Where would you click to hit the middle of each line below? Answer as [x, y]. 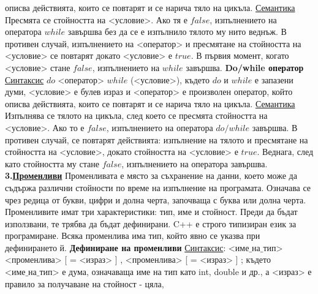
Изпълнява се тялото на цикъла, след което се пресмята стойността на [136, 115]
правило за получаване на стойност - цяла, [85, 283]
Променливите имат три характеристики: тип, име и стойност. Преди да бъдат [151, 212]
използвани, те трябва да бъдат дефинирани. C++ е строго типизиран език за [151, 223]
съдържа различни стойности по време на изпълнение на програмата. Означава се [158, 187]
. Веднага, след [285, 152]
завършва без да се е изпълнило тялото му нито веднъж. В [177, 32]
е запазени [274, 79]
